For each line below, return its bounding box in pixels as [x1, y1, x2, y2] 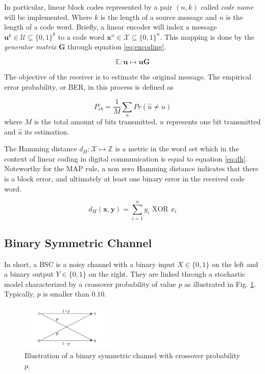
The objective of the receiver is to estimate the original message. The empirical [4, 71, 251, 82]
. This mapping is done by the [160, 31, 255, 42]
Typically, [4, 288, 35, 299]
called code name [201, 2, 254, 12]
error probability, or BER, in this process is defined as [4, 81, 174, 92]
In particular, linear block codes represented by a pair [4, 2, 173, 12]
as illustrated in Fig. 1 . [184, 278, 256, 289]
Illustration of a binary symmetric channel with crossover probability [25, 350, 240, 361]
